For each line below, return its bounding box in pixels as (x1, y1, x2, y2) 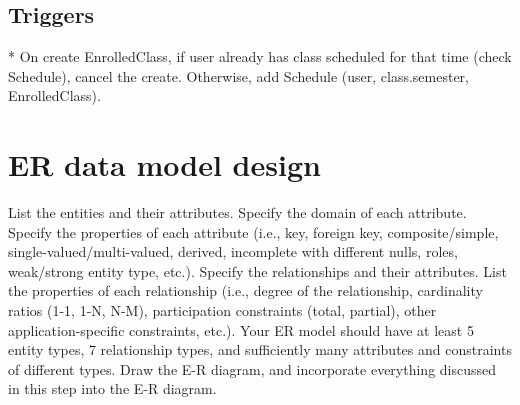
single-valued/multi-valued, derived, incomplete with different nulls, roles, (8, 241, 458, 262)
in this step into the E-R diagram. (8, 378, 217, 399)
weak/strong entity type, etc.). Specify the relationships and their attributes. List (8, 260, 507, 281)
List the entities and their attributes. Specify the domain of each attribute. (8, 202, 467, 223)
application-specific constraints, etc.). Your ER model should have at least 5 (8, 319, 474, 340)
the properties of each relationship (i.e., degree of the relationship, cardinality (8, 280, 483, 301)
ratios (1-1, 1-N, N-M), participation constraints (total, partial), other (8, 300, 437, 321)
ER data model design (8, 144, 321, 185)
